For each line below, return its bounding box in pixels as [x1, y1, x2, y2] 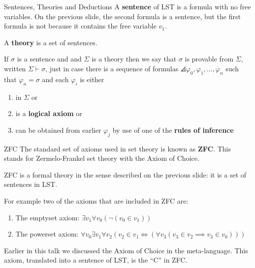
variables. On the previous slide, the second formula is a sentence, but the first [4, 11, 241, 21]
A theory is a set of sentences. [4, 37, 97, 47]
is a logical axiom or [15, 108, 82, 119]
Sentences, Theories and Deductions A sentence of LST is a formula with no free [4, 1, 251, 11]
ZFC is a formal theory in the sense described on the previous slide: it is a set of [4, 169, 247, 179]
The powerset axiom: [15, 229, 79, 239]
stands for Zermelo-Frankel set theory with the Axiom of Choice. [4, 153, 199, 163]
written [4, 63, 26, 73]
